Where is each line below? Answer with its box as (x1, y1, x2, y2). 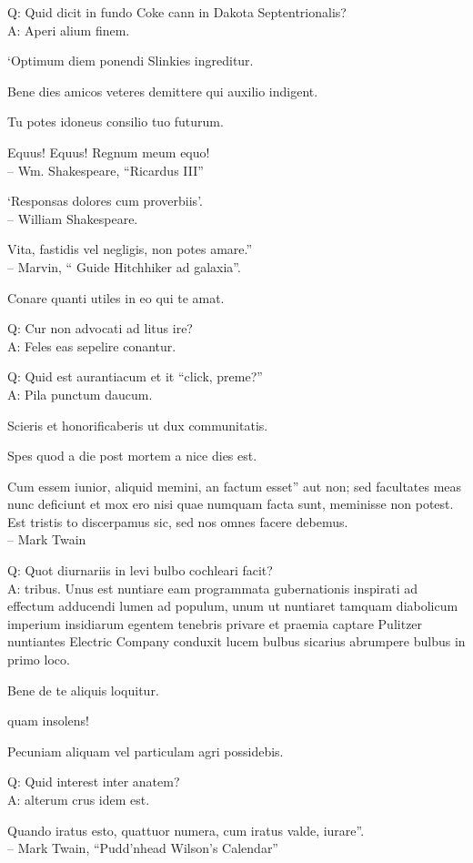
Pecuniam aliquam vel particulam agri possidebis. (7, 741, 284, 760)
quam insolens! (7, 711, 89, 730)
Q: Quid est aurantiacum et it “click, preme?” (7, 367, 263, 386)
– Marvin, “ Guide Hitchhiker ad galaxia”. (7, 257, 241, 276)
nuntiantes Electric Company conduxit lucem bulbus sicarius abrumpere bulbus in (7, 632, 466, 651)
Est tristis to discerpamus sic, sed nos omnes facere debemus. (7, 512, 348, 531)
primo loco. (7, 650, 70, 669)
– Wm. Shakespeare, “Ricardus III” (7, 160, 204, 179)
